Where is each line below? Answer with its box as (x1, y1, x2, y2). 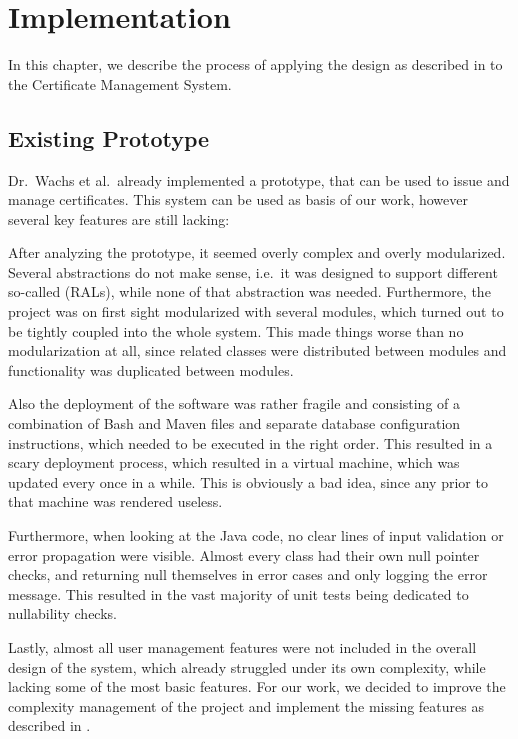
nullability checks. (8, 603, 117, 624)
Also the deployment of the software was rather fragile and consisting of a (8, 393, 461, 414)
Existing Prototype (8, 122, 210, 153)
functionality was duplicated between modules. (8, 359, 294, 380)
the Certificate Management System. (8, 73, 232, 94)
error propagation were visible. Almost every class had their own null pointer (8, 544, 480, 565)
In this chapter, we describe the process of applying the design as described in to (8, 54, 503, 75)
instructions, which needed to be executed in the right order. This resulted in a (8, 432, 493, 453)
